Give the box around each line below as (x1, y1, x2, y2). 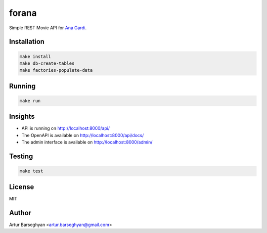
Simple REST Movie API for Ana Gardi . (9, 25, 87, 31)
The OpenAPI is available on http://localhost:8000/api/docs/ (21, 132, 144, 138)
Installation (9, 38, 44, 46)
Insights (9, 112, 35, 121)
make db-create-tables (19, 60, 75, 66)
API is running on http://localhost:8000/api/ (21, 125, 110, 131)
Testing (9, 152, 33, 161)
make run (19, 98, 41, 103)
